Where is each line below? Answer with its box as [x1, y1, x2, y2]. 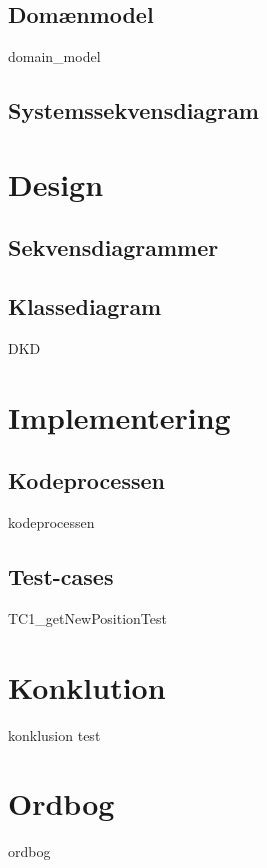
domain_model [8, 46, 101, 67]
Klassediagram [8, 291, 162, 322]
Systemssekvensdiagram [8, 95, 259, 126]
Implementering [8, 396, 231, 437]
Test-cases [8, 561, 114, 592]
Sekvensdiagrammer [8, 232, 219, 263]
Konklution [8, 666, 166, 707]
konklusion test [8, 724, 101, 745]
